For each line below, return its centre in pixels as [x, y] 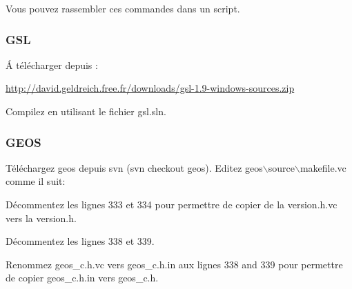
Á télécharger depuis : [52, 64]
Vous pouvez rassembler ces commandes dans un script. [123, 8]
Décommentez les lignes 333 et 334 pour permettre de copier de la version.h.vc [172, 204]
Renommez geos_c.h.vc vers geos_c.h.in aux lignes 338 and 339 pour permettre [174, 264]
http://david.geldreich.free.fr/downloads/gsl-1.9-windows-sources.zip [150, 88]
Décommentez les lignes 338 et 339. [80, 241]
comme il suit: [36, 181]
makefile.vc [323, 167]
